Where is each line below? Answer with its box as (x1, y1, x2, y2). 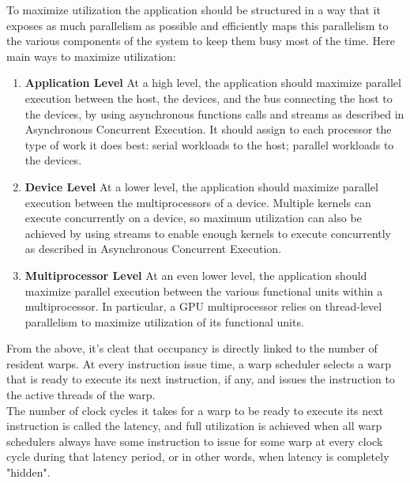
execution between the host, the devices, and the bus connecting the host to (24, 89, 393, 106)
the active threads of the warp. (6, 387, 156, 403)
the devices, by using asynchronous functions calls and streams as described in (24, 105, 404, 122)
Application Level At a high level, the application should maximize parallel (24, 74, 401, 91)
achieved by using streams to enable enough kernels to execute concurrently (24, 225, 391, 241)
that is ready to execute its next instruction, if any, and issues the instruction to (6, 371, 395, 387)
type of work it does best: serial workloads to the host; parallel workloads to (24, 136, 394, 153)
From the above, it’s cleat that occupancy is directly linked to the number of (6, 340, 378, 357)
